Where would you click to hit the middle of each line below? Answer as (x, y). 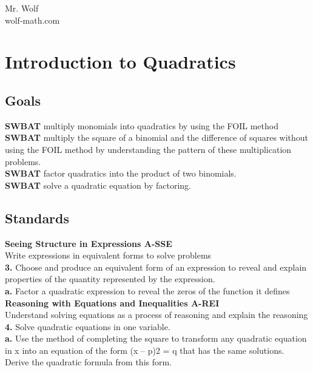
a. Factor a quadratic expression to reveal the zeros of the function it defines (147, 290)
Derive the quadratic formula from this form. (89, 362)
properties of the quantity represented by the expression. (110, 279)
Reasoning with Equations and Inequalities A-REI (112, 303)
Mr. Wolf (22, 8)
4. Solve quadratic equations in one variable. (88, 326)
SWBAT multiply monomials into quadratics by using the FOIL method (142, 125)
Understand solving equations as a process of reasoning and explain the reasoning (156, 315)
